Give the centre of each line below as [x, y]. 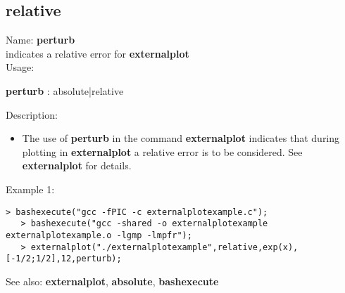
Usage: [20, 67]
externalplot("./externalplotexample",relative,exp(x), [164, 247]
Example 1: [30, 189]
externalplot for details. [77, 165]
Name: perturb [40, 40]
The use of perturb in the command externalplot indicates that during [181, 138]
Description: [32, 114]
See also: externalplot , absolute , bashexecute [112, 281]
